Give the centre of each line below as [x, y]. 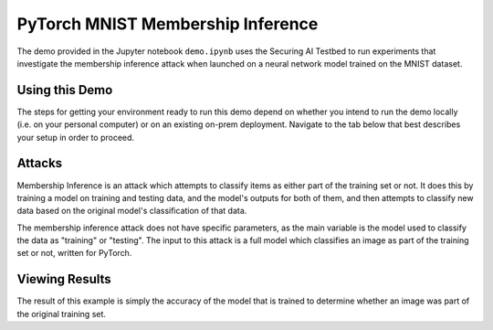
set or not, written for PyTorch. [74, 253]
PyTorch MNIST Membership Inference [168, 24]
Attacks [40, 163]
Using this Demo [65, 90]
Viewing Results [64, 279]
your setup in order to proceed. [76, 137]
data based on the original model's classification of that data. [132, 211]
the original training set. [62, 314]
